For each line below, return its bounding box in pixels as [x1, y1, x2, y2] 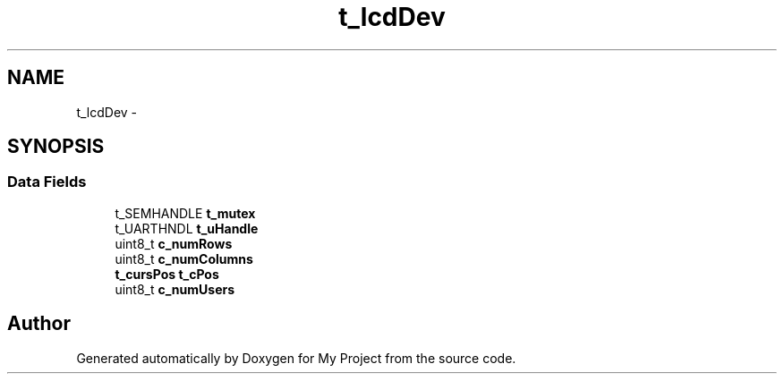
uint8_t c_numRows [115, 235, 233, 251]
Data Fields [7, 173, 87, 191]
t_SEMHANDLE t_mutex [115, 205, 256, 221]
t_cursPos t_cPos [115, 266, 219, 282]
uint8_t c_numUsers [115, 281, 235, 297]
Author [7, 312, 71, 335]
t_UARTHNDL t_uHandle [115, 220, 259, 236]
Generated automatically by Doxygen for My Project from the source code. [76, 350, 516, 366]
